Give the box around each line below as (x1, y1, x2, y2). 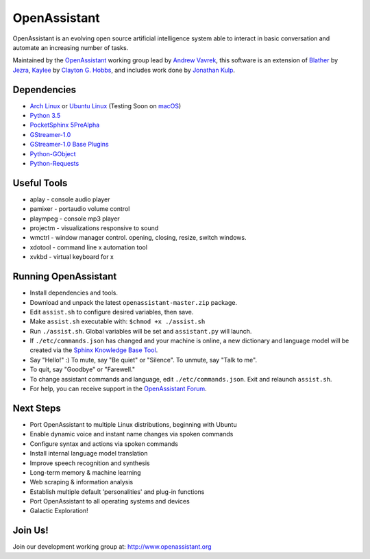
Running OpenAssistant (12, 271, 117, 282)
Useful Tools (12, 177, 68, 188)
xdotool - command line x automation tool (29, 243, 147, 251)
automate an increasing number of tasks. (12, 43, 129, 51)
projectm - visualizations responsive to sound (29, 224, 159, 232)
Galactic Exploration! (29, 507, 88, 515)
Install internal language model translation (29, 449, 148, 458)
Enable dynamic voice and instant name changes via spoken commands (29, 430, 234, 438)
